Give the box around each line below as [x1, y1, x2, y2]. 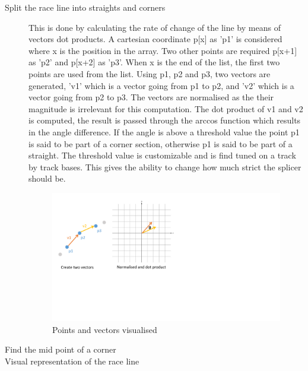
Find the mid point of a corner [5, 343, 116, 356]
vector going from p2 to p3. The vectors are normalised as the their [28, 91, 274, 103]
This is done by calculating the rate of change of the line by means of [28, 21, 281, 33]
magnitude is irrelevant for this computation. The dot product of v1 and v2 [28, 102, 303, 115]
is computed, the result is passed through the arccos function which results [28, 114, 301, 126]
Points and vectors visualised [52, 323, 157, 335]
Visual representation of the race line [5, 354, 139, 367]
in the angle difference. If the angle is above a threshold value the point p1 [28, 125, 300, 138]
